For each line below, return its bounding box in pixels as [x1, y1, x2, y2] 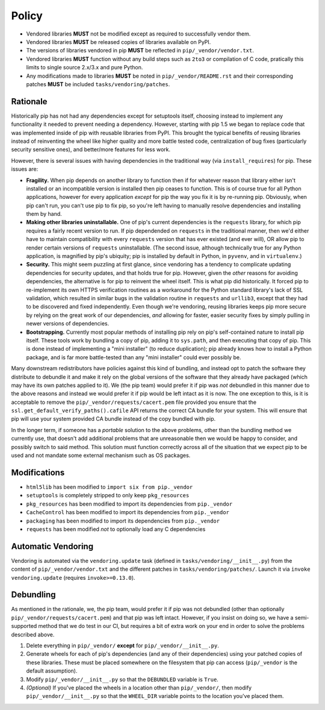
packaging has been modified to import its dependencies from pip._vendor [26, 517, 220, 524]
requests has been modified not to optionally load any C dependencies [26, 525, 206, 533]
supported [11, 623, 37, 630]
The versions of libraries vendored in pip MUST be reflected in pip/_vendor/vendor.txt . [26, 47, 254, 54]
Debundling [11, 589, 57, 600]
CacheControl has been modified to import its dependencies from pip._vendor [26, 509, 230, 516]
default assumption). [26, 667, 78, 674]
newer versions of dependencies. [26, 320, 110, 327]
